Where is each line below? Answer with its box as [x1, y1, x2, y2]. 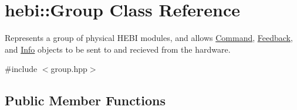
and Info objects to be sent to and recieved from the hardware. [5, 43, 231, 55]
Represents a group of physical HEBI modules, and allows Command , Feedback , [5, 32, 293, 44]
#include [5, 63, 38, 75]
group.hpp [50, 63, 87, 75]
